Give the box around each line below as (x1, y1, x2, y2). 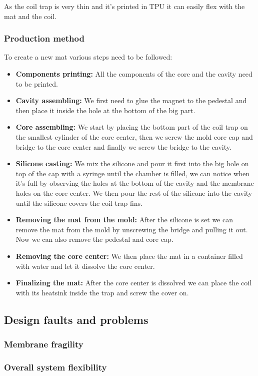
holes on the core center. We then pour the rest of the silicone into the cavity (15, 187, 252, 198)
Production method (4, 32, 84, 45)
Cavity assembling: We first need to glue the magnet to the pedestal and (15, 95, 247, 106)
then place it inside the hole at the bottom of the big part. (15, 105, 195, 115)
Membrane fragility (4, 337, 83, 350)
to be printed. (15, 78, 58, 89)
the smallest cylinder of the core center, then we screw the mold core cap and (15, 131, 253, 142)
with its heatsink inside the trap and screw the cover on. (15, 287, 189, 297)
